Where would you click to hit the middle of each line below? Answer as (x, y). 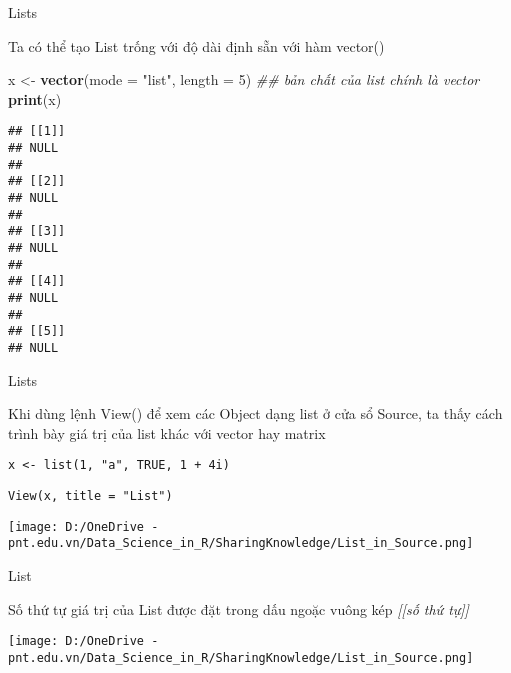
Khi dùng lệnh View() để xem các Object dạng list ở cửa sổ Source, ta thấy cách (255, 413)
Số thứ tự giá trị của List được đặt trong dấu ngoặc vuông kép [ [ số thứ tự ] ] (238, 608)
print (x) (35, 98)
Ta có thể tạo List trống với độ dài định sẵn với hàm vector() (196, 45)
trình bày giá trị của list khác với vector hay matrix (167, 432)
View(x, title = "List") (90, 496)
